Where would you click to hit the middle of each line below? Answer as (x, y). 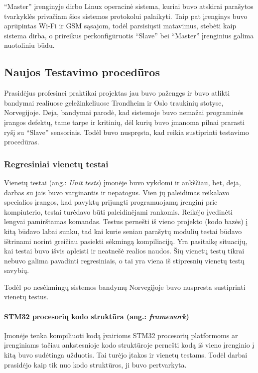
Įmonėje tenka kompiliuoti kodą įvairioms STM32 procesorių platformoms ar (121, 335)
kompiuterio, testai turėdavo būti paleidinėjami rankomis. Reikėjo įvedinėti (119, 211)
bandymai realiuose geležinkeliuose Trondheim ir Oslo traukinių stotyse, (114, 102)
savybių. (17, 270)
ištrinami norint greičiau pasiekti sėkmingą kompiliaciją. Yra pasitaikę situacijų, (126, 241)
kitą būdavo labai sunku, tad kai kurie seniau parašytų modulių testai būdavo (123, 231)
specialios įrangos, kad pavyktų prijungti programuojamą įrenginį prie (111, 202)
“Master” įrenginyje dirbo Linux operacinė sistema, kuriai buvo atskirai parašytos (129, 6)
